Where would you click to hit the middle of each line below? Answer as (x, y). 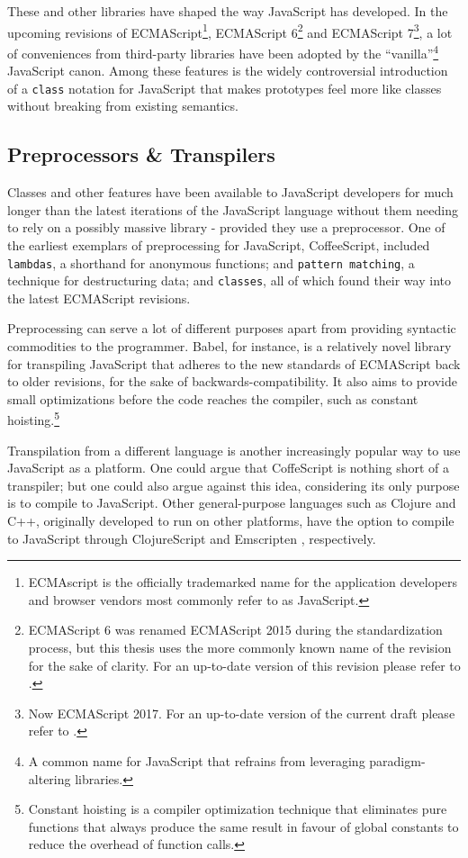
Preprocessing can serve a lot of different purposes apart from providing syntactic (232, 328)
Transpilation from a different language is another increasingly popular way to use (234, 450)
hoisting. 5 (34, 419)
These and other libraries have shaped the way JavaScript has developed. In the (228, 11)
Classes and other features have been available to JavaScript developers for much (230, 192)
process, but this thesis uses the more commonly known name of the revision (240, 647)
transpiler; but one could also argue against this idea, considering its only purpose (234, 485)
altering (49, 778)
